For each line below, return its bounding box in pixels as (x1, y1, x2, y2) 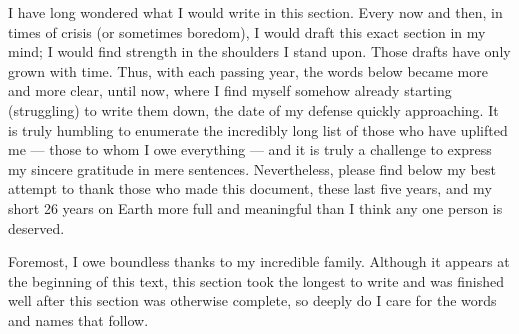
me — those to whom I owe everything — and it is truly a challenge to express (8, 139, 492, 160)
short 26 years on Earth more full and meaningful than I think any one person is (8, 197, 503, 218)
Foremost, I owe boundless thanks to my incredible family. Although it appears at (8, 251, 510, 272)
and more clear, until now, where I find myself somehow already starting (8, 80, 452, 101)
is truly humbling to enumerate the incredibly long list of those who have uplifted (8, 119, 508, 140)
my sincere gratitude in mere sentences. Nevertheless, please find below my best (8, 158, 496, 179)
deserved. (8, 217, 65, 238)
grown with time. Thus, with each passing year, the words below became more (8, 60, 488, 81)
